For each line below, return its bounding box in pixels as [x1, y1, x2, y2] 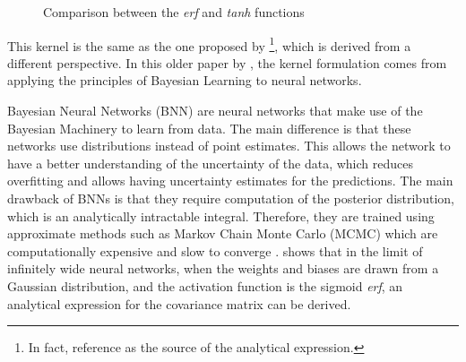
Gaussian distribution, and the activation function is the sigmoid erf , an [7, 276, 403, 295]
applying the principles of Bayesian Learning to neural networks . [7, 71, 362, 90]
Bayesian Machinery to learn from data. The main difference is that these [7, 118, 411, 137]
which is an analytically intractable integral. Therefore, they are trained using [7, 206, 435, 225]
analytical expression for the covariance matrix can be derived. [7, 294, 351, 313]
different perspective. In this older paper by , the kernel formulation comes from [7, 53, 447, 72]
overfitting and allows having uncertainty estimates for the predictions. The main [7, 171, 453, 190]
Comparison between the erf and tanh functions [43, 3, 305, 21]
